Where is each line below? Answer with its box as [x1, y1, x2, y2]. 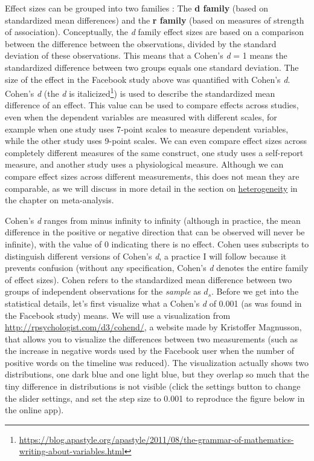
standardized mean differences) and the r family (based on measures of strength [5, 13, 304, 26]
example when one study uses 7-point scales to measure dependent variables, [5, 122, 289, 135]
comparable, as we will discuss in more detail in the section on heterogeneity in [5, 181, 298, 194]
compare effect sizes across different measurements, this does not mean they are [5, 169, 300, 182]
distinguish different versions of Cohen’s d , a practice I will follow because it [5, 249, 287, 262]
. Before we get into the [211, 285, 299, 298]
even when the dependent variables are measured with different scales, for [5, 111, 277, 123]
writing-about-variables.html [19, 445, 124, 457]
